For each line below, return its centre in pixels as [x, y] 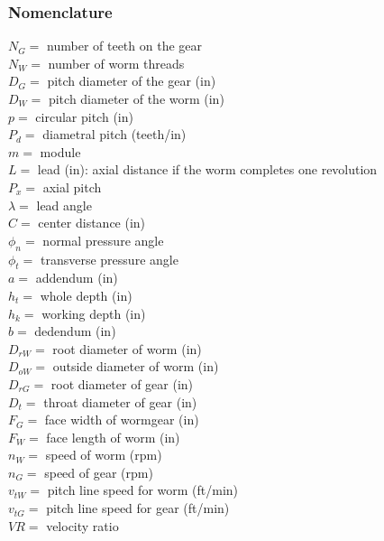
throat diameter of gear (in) [120, 401]
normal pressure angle [103, 240]
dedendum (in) [75, 331]
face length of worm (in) [113, 437]
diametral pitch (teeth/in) [114, 134]
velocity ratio [82, 525]
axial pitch [72, 187]
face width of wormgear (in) [122, 420]
